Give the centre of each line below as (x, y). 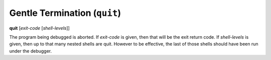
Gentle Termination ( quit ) (65, 13)
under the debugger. (31, 51)
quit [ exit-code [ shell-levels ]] (39, 28)
